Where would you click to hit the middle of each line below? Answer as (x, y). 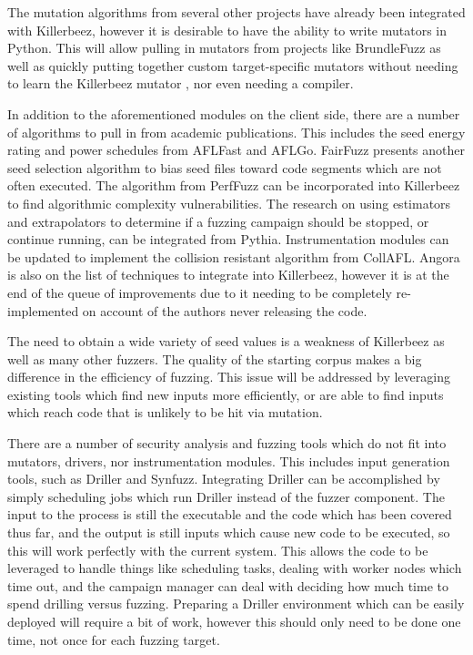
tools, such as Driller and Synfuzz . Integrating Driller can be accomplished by (224, 479)
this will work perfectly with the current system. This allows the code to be (218, 550)
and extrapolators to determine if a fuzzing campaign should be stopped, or (218, 221)
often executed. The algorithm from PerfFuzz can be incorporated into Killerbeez (234, 185)
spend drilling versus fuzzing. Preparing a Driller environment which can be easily (236, 604)
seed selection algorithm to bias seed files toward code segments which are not (225, 167)
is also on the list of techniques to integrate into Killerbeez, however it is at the (228, 275)
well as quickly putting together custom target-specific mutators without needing (233, 65)
